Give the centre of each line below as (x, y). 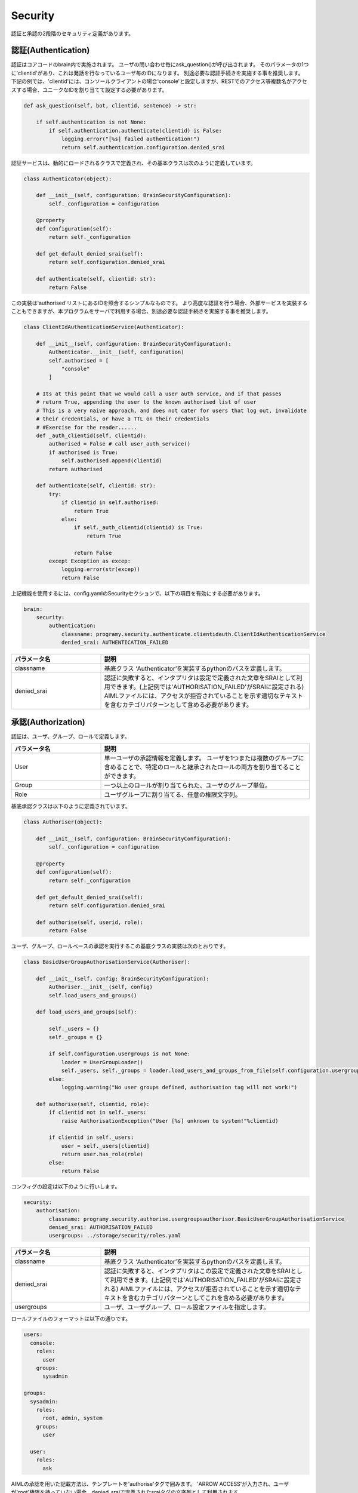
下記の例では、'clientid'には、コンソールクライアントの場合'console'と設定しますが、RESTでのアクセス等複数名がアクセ (159, 81)
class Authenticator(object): (68, 179)
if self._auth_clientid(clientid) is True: (138, 528)
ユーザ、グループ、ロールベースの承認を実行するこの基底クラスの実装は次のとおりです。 (120, 946)
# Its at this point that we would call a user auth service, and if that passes (159, 394)
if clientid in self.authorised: (110, 503)
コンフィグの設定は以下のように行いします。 (66, 1186)
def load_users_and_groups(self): (87, 1012)
